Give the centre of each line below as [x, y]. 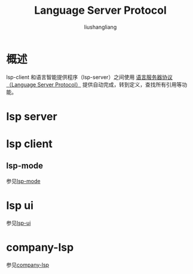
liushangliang [100, 27]
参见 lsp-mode [23, 181]
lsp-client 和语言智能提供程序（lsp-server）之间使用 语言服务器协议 [90, 77]
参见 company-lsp [28, 264]
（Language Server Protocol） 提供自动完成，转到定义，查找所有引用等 [94, 84]
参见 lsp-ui [19, 223]
